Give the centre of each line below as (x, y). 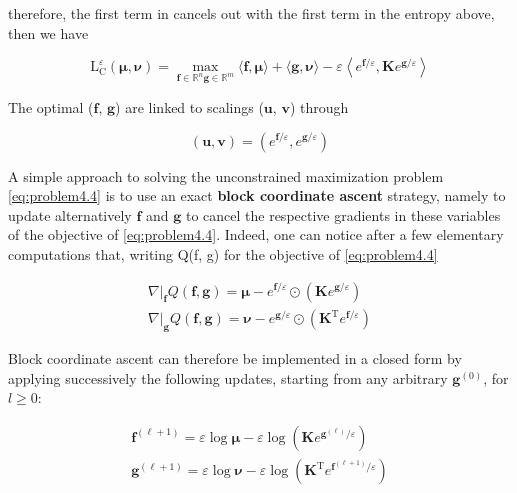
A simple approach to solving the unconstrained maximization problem (226, 175)
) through (319, 106)
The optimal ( (51, 106)
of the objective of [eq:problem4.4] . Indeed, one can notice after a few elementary (256, 234)
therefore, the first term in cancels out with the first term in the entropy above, (251, 13)
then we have (48, 32)
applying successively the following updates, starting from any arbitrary (228, 377)
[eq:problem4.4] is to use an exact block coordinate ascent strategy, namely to (257, 195)
